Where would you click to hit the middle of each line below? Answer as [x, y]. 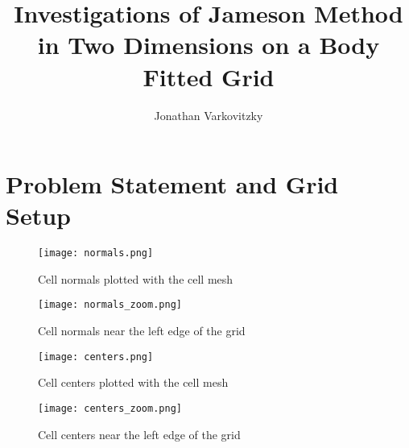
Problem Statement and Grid [172, 184]
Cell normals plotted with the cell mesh [136, 278]
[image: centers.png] [96, 357]
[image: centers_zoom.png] [110, 408]
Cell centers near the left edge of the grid [139, 434]
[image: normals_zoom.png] [110, 305]
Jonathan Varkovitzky [209, 115]
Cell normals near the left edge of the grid [142, 331]
